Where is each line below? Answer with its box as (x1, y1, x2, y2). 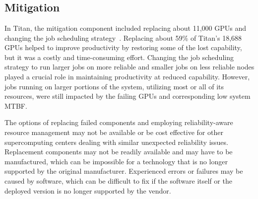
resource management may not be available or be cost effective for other (4, 127, 223, 137)
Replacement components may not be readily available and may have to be (4, 146, 233, 157)
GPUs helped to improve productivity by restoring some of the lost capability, (4, 42, 242, 53)
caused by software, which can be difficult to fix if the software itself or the (4, 175, 232, 186)
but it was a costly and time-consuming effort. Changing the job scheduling (4, 52, 234, 62)
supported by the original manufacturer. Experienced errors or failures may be (4, 166, 243, 176)
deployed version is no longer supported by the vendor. (4, 185, 171, 196)
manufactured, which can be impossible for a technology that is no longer (4, 156, 228, 166)
